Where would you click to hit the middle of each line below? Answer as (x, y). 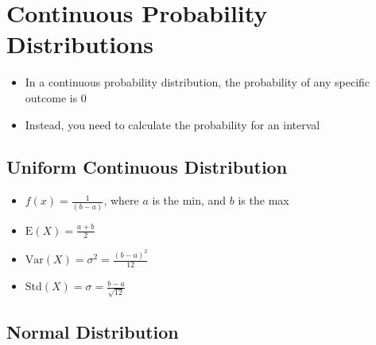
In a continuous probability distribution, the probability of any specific (198, 82)
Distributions (80, 44)
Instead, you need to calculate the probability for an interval (172, 124)
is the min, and (189, 200)
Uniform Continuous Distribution (147, 167)
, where (121, 200)
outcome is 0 (56, 97)
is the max (264, 200)
